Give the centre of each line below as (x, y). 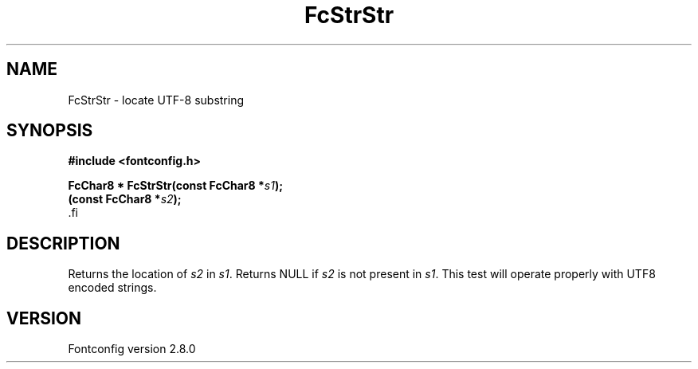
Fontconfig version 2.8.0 (132, 349)
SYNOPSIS (50, 131)
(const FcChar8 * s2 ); (125, 199)
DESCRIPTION (63, 243)
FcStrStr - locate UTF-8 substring (156, 100)
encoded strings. (112, 288)
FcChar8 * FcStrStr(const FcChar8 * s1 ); (175, 186)
